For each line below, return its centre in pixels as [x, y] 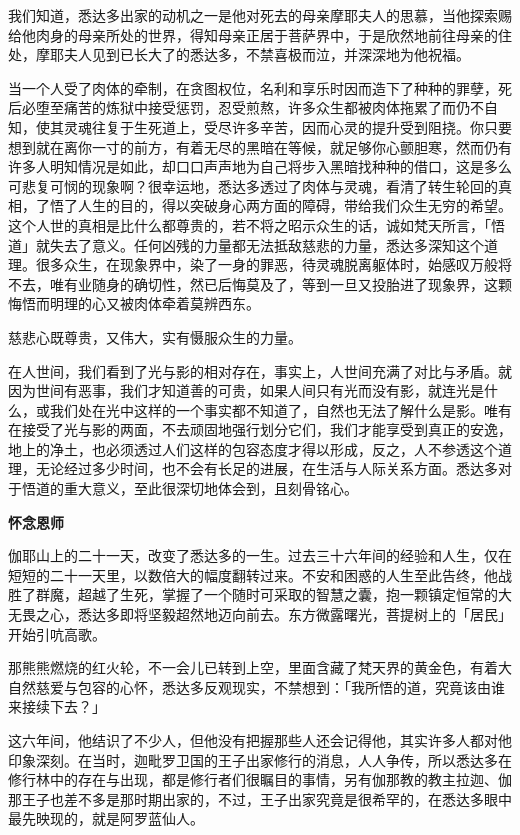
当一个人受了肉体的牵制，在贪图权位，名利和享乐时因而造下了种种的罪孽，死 [260, 87]
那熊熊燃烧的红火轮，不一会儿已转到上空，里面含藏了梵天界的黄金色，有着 [253, 667]
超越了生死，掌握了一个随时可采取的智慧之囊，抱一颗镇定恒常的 [287, 594]
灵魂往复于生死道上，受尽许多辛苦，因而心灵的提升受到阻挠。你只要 [287, 126]
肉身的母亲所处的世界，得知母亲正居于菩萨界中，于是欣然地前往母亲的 [266, 34]
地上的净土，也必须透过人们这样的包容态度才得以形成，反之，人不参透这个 [253, 448]
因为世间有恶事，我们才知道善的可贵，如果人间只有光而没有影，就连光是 [246, 390]
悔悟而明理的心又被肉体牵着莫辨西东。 [134, 303]
